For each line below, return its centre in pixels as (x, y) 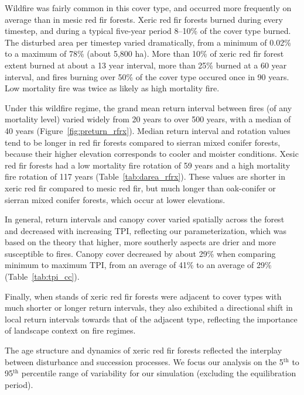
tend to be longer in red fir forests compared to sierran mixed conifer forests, (143, 142)
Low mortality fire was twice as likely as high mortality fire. (112, 88)
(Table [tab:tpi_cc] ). (42, 276)
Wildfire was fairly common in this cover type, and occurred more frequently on (148, 8)
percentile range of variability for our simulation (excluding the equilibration (159, 373)
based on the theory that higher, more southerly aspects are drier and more (141, 242)
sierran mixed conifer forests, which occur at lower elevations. (115, 199)
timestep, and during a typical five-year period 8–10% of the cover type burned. (148, 31)
